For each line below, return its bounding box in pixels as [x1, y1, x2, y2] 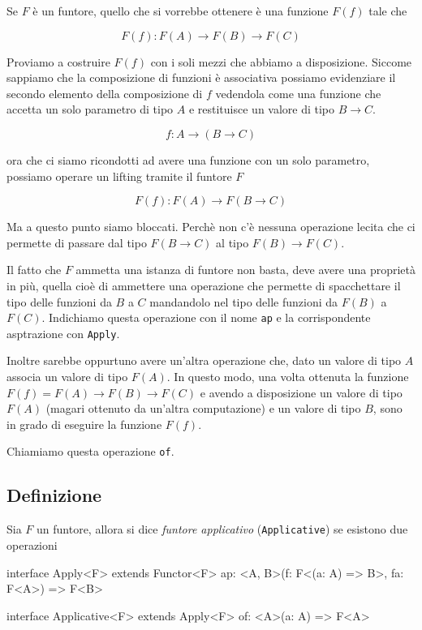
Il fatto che [6, 261, 62, 278]
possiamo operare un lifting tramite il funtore [6, 167, 232, 184]
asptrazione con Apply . [6, 324, 120, 341]
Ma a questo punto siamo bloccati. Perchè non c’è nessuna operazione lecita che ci [6, 218, 416, 235]
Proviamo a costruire [6, 53, 110, 70]
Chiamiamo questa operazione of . [6, 443, 174, 460]
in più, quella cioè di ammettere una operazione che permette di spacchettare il [6, 276, 401, 294]
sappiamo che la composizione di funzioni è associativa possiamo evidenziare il [6, 69, 396, 86]
